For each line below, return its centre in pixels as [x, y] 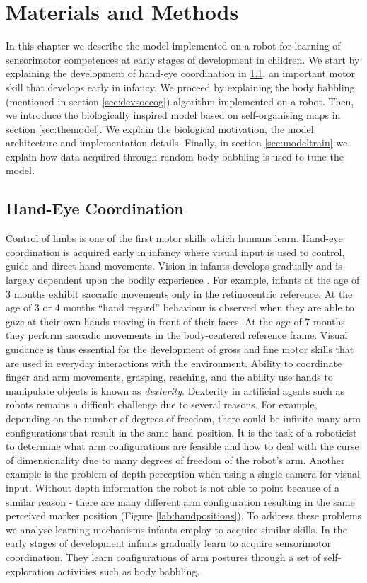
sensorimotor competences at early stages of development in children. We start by [183, 59]
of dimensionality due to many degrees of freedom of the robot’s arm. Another [175, 460]
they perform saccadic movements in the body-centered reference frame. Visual [177, 335]
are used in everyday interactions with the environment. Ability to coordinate [174, 363]
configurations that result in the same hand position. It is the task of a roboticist [181, 432]
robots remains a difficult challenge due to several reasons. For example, [162, 404]
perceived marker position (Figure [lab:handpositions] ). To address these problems [184, 515]
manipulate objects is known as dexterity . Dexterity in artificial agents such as [175, 390]
